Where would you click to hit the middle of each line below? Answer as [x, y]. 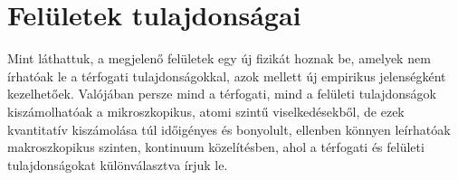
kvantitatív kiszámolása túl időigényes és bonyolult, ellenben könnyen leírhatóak [229, 129]
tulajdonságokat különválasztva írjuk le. [118, 164]
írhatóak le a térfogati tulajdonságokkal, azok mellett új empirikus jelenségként [227, 76]
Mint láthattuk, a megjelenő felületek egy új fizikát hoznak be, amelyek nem [219, 58]
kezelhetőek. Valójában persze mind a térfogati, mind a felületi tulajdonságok [222, 94]
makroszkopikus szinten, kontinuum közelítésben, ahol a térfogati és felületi [216, 147]
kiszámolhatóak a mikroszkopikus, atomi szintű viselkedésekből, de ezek [206, 111]
